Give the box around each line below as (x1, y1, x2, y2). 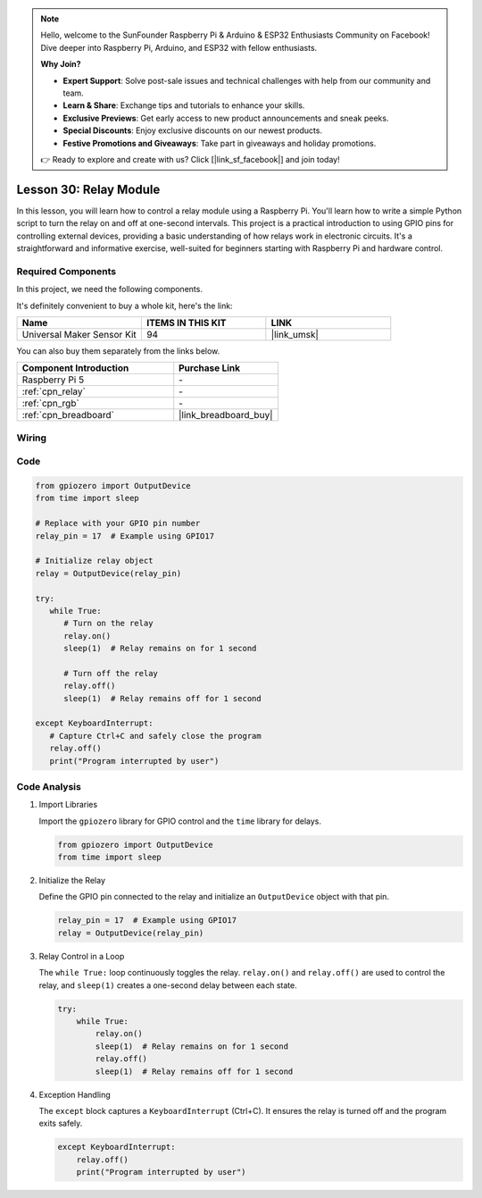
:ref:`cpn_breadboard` (21, 409, 115, 422)
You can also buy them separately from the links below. (16, 345, 220, 356)
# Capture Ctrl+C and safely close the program (49, 731, 262, 741)
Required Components (16, 264, 116, 277)
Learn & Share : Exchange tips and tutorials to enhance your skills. (62, 100, 305, 111)
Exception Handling (38, 1089, 111, 1100)
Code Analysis (16, 780, 82, 792)
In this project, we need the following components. (16, 284, 203, 295)
